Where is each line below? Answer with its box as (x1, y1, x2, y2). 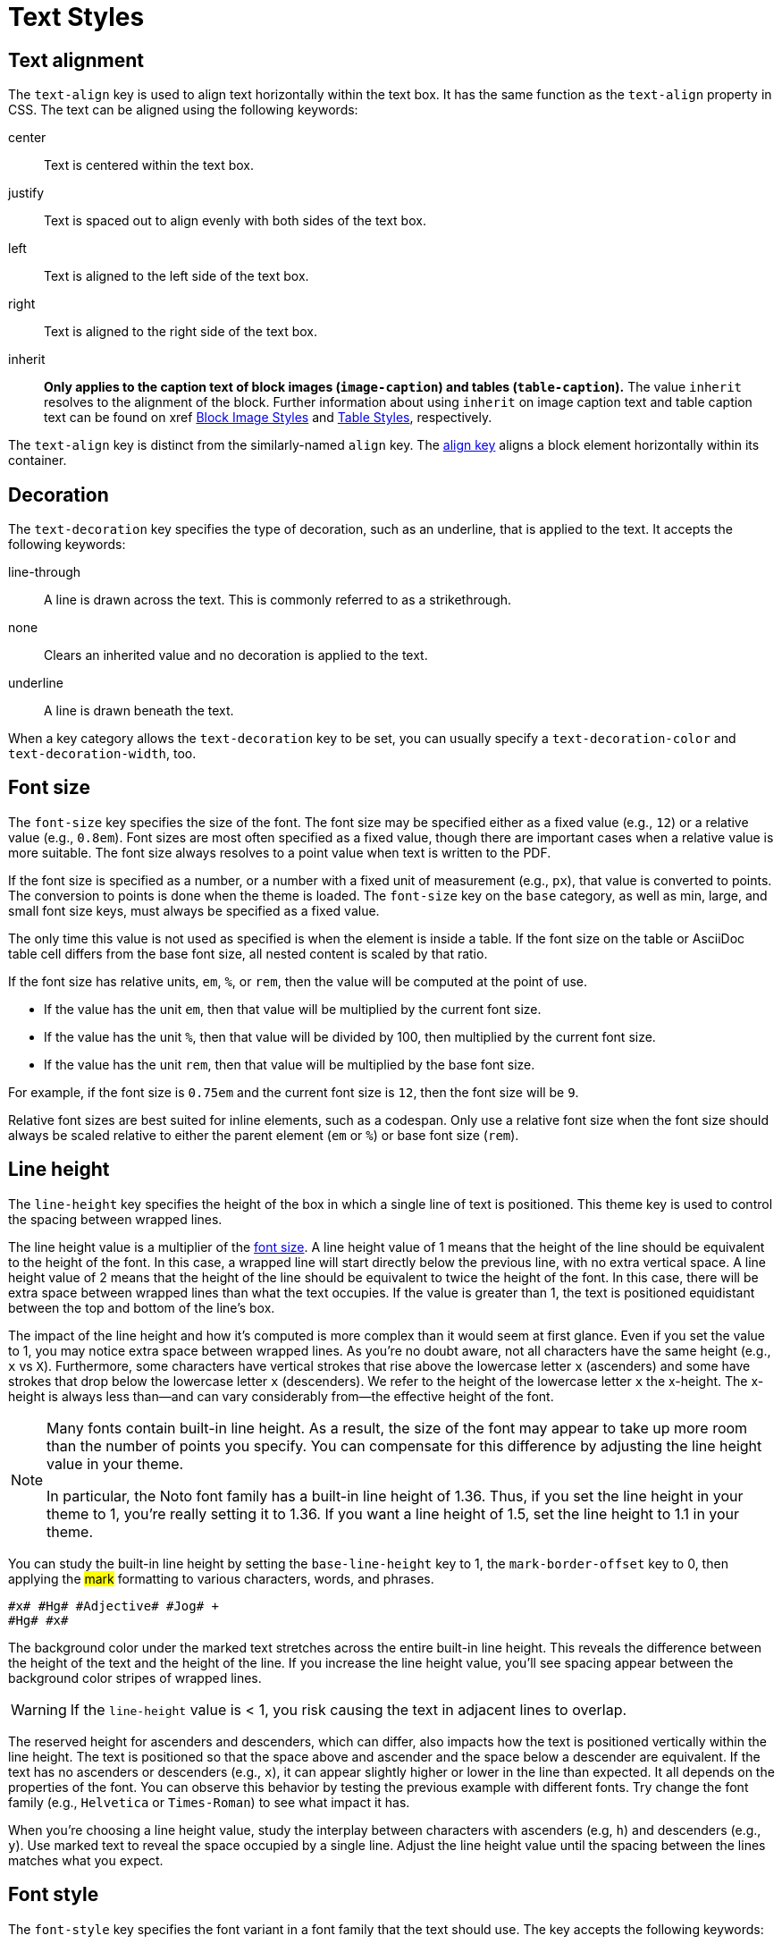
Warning (11, 1700, 67, 1719)
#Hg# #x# (8, 1612, 69, 1627)
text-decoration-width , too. (8, 746, 197, 762)
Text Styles (8, 2, 145, 32)
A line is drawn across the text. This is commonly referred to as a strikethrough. (44, 592, 512, 608)
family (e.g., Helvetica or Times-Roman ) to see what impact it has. (8, 1794, 410, 1810)
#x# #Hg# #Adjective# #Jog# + (8, 1598, 220, 1613)
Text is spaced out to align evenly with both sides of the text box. (44, 213, 426, 229)
